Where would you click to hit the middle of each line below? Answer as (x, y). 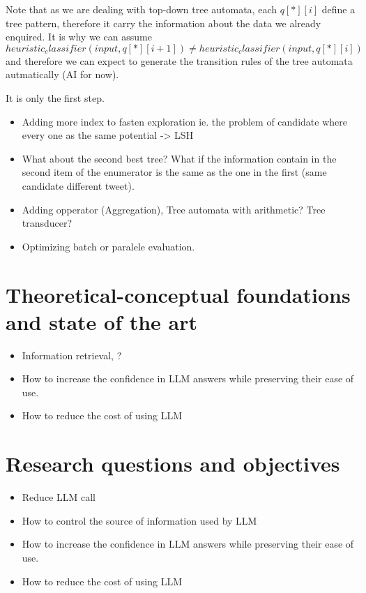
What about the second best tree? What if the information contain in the (179, 158)
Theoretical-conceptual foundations (178, 294)
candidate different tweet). (78, 185)
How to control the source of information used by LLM (139, 520)
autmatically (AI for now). (62, 74)
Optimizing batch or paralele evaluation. (108, 246)
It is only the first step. (55, 97)
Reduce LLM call (59, 497)
